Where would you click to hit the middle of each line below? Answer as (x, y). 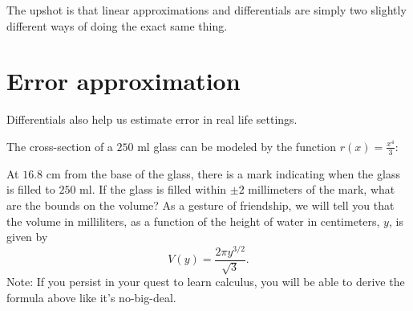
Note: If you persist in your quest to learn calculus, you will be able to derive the (206, 282)
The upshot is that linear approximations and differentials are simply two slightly (206, 10)
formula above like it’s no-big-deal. (91, 297)
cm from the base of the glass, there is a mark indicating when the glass (223, 173)
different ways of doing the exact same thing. (117, 25)
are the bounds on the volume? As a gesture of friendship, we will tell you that (200, 205)
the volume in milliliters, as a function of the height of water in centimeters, (193, 221)
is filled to (31, 189)
